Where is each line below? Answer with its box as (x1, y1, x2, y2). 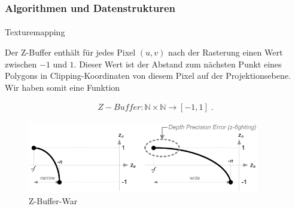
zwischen (5, 57, 37, 70)
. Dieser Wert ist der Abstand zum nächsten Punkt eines (74, 57, 282, 70)
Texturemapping (5, 26, 65, 38)
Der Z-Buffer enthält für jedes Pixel (5, 46, 136, 59)
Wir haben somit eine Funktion (5, 81, 120, 93)
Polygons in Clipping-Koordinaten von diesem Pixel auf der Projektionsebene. (5, 69, 291, 82)
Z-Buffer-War (29, 195, 78, 207)
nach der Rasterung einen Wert (168, 46, 283, 59)
